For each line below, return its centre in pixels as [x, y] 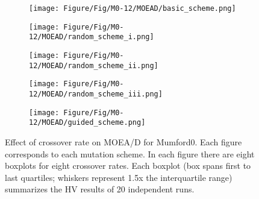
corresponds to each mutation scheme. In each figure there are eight [130, 153]
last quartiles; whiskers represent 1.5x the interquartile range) [119, 177]
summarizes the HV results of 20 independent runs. [100, 189]
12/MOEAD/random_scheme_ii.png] [94, 65]
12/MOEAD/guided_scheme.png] [87, 123]
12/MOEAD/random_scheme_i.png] [92, 37]
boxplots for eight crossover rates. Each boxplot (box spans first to [128, 166]
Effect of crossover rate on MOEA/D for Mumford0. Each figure [123, 141]
